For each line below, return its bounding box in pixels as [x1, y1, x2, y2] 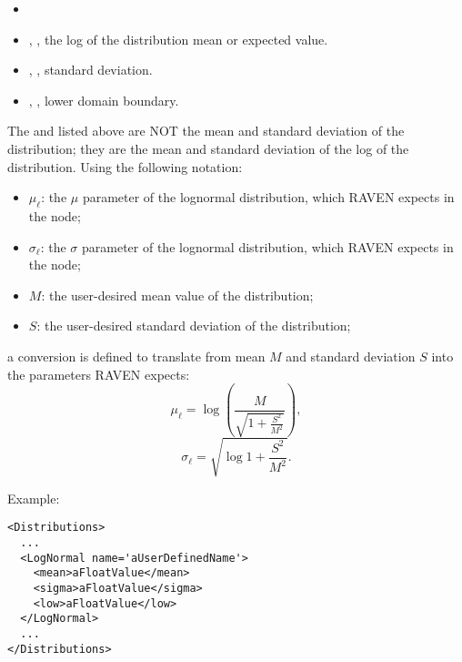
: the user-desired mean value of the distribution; [41, 285, 314, 304]
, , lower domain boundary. [28, 90, 179, 109]
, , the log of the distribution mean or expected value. [28, 29, 328, 48]
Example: [7, 488, 60, 507]
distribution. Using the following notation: [7, 157, 243, 176]
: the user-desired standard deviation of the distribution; [36, 316, 351, 335]
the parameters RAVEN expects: [7, 364, 190, 383]
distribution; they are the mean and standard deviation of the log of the [7, 138, 409, 158]
